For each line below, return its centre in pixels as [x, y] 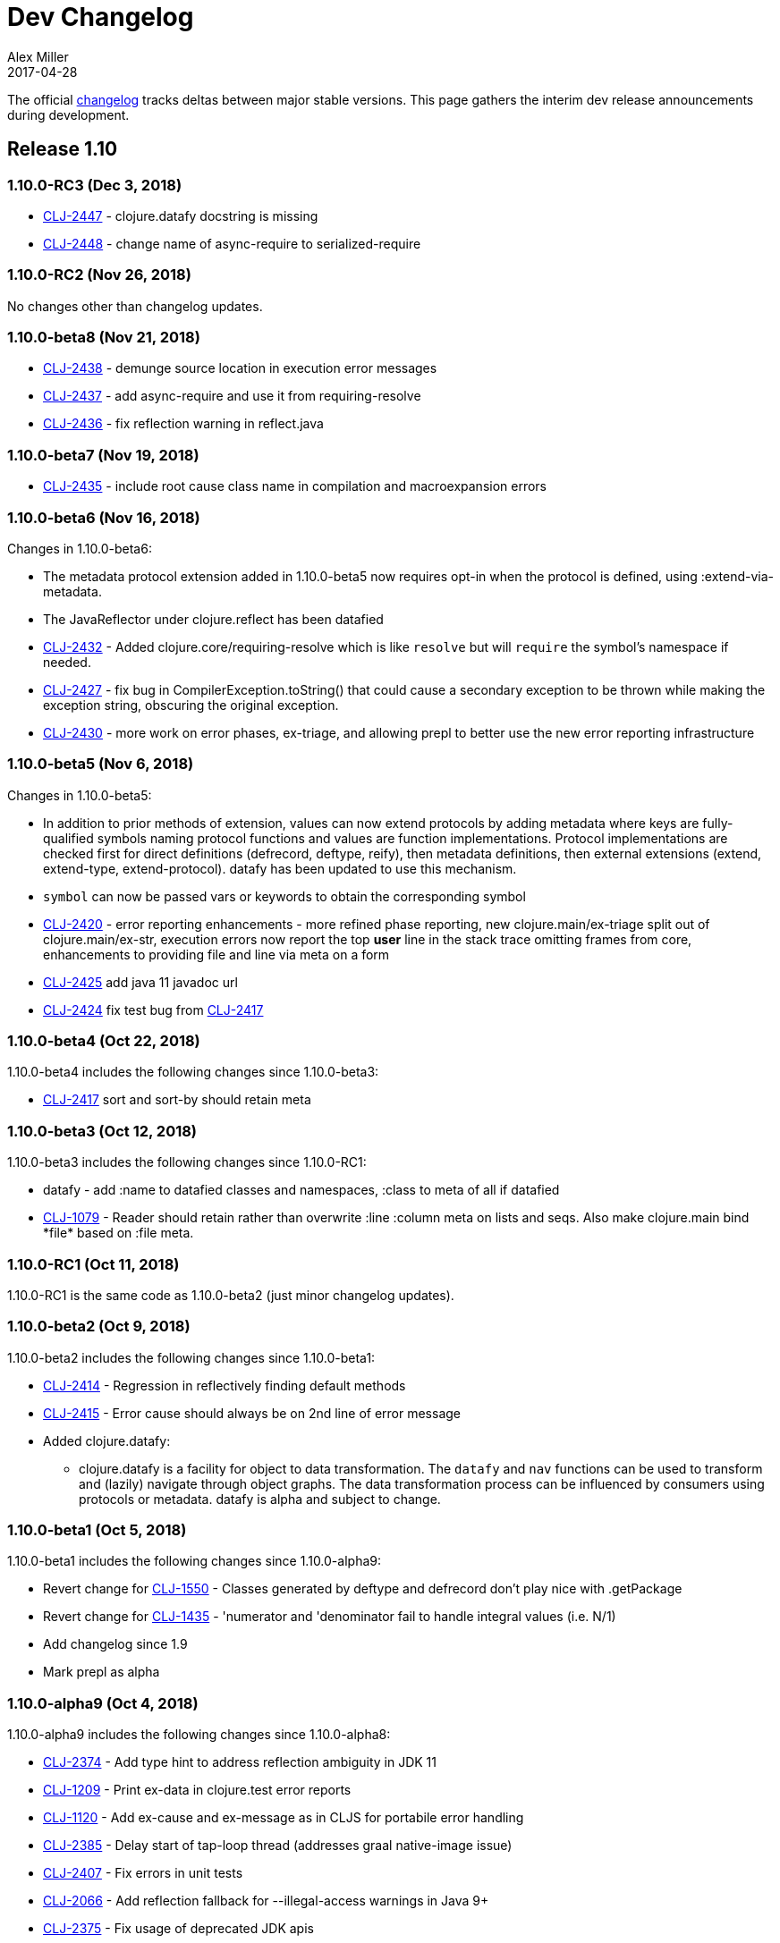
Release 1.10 [63, 149]
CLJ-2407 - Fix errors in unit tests [143, 1873]
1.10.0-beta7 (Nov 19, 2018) [103, 455]
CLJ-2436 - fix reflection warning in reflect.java [183, 424]
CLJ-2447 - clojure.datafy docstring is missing [181, 215]
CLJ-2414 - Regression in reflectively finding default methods [225, 1385]
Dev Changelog [101, 17]
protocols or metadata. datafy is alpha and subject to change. [260, 1499]
